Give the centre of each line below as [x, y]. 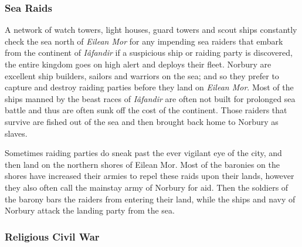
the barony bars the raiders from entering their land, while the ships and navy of [150, 199]
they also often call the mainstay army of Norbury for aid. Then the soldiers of [147, 187]
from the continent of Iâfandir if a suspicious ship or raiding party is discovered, [149, 53]
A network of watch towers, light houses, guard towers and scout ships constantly [151, 30]
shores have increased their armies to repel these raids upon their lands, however [150, 176]
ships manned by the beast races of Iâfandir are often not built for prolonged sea [150, 98]
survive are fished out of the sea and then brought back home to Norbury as [142, 121]
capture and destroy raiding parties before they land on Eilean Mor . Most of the [149, 87]
